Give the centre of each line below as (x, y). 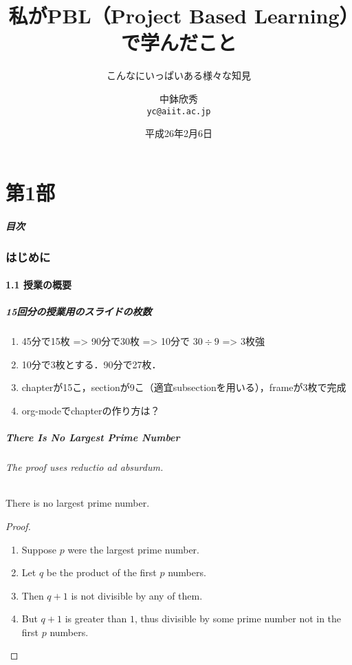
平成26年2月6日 (179, 133)
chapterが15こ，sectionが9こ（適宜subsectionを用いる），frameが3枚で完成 (184, 387)
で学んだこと (178, 42)
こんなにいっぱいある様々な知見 (179, 75)
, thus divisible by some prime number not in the (238, 619)
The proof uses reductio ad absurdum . (85, 467)
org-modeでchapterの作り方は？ (91, 410)
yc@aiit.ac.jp (179, 111)
